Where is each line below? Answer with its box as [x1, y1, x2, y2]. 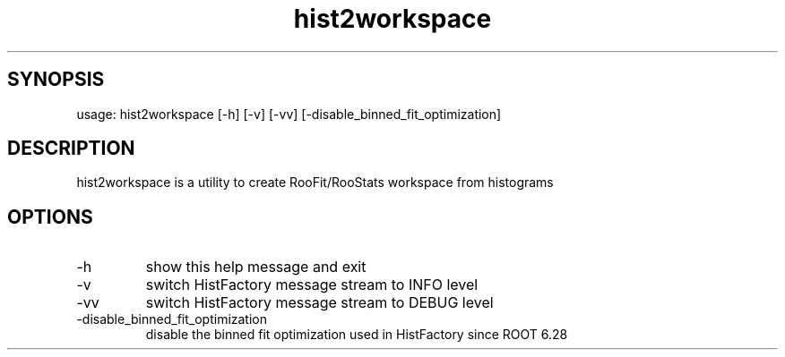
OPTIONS [7, 205, 93, 228]
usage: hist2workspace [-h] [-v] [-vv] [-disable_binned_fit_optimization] [76, 106, 502, 122]
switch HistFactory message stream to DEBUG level [145, 293, 494, 312]
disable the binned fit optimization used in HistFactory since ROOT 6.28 [145, 327, 568, 343]
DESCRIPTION [7, 137, 135, 160]
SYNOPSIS [7, 68, 105, 91]
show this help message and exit [145, 258, 367, 276]
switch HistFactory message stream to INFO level [145, 276, 479, 294]
